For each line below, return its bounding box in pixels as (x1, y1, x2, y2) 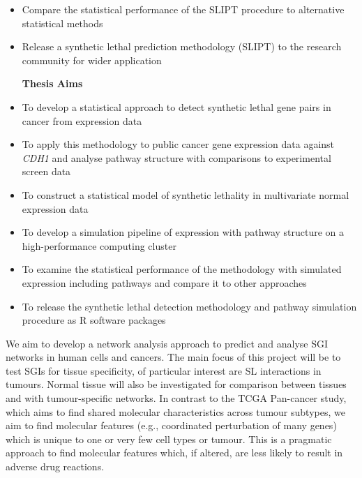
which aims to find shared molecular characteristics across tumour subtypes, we (6, 404, 345, 419)
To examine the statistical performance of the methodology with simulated (22, 262, 342, 276)
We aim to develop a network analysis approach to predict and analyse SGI (6, 336, 329, 350)
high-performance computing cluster (22, 238, 176, 253)
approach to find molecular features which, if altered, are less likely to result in (6, 445, 343, 460)
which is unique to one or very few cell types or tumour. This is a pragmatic (6, 431, 332, 446)
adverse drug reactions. (6, 459, 105, 474)
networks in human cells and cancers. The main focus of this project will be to (6, 350, 341, 364)
